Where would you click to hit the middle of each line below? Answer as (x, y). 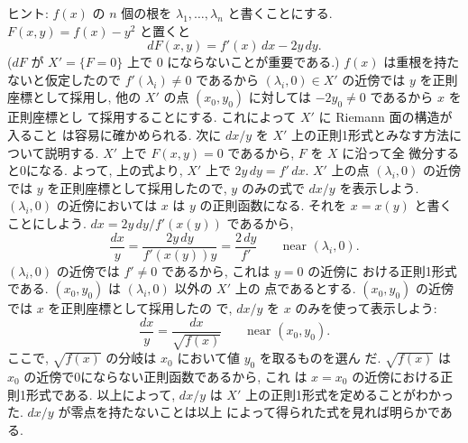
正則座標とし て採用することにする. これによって (152, 117)
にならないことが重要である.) (253, 62)
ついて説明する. (53, 152)
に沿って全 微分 (388, 152)
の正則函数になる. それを (273, 205)
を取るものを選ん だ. (320, 358)
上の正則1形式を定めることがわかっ (349, 394)
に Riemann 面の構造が (385, 117)
